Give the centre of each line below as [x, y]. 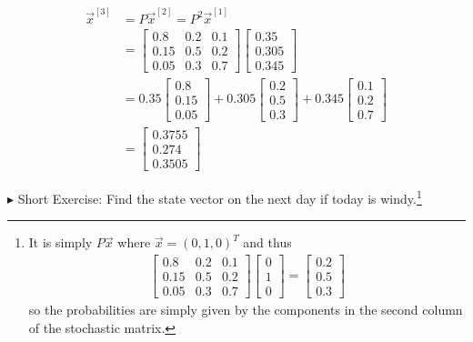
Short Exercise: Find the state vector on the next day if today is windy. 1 [220, 197]
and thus [267, 242]
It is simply [60, 242]
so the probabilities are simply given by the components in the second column [246, 310]
